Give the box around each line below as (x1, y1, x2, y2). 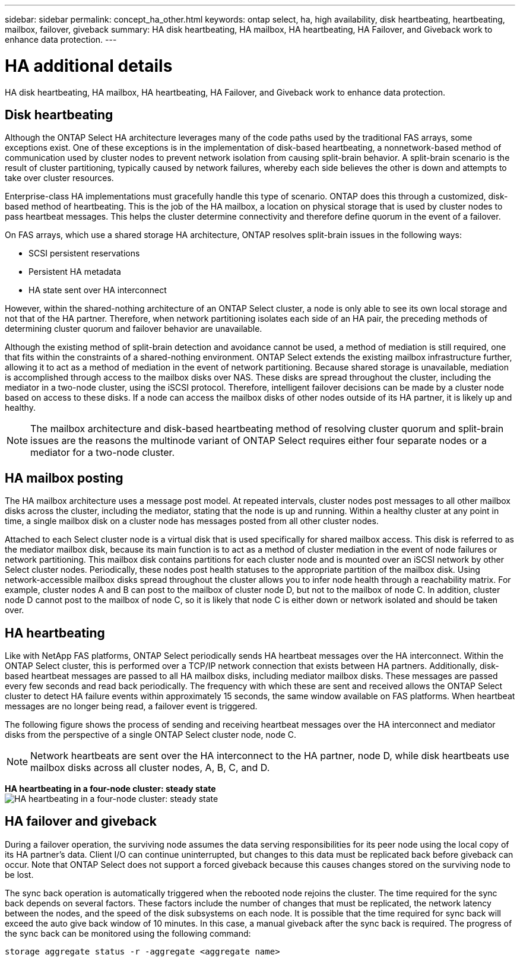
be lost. (5, 869, 34, 880)
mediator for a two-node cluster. (30, 446, 175, 459)
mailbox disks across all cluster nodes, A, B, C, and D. (30, 762, 270, 774)
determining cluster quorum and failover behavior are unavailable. (5, 323, 262, 334)
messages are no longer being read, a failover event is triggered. (5, 701, 258, 712)
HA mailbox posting (5, 470, 123, 486)
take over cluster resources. (5, 173, 114, 183)
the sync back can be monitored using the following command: (5, 928, 251, 938)
